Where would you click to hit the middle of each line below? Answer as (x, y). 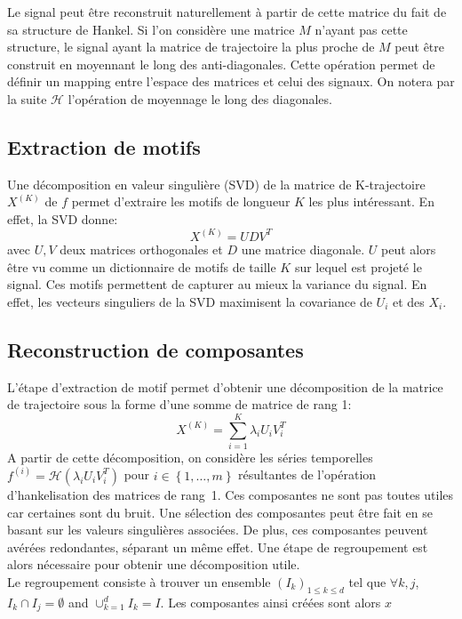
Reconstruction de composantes (155, 349)
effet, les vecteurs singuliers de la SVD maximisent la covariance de (190, 301)
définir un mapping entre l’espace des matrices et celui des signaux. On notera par (231, 81)
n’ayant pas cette (361, 29)
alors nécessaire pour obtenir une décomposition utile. (154, 564)
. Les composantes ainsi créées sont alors (271, 602)
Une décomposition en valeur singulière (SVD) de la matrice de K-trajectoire (216, 184)
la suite (27, 98)
